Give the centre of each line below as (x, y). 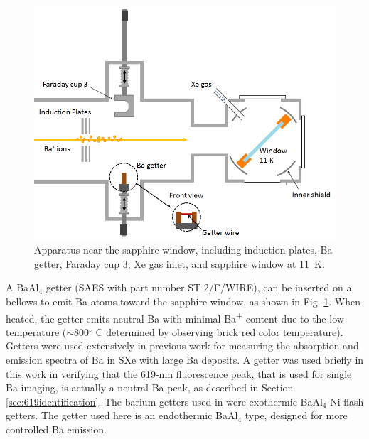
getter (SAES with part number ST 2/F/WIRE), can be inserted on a (199, 287)
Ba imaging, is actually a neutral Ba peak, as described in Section (150, 387)
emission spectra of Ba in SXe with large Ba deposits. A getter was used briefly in (185, 359)
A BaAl (22, 287)
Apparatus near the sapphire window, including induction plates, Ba (183, 250)
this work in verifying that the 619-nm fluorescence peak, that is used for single (179, 373)
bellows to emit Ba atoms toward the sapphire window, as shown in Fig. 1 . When (183, 301)
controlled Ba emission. (56, 429)
